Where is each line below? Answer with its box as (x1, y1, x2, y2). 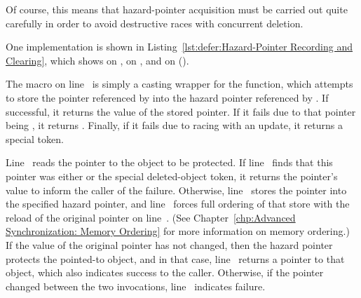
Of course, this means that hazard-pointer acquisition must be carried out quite (6, 2, 348, 16)
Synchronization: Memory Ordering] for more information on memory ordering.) (6, 224, 350, 238)
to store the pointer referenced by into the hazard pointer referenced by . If (6, 90, 329, 104)
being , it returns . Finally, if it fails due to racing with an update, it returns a (6, 118, 343, 133)
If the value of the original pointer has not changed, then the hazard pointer (6, 237, 333, 252)
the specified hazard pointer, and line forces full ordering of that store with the (6, 196, 350, 211)
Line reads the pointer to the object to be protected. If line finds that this (6, 155, 333, 170)
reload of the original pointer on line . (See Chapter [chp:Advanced (6, 210, 296, 224)
